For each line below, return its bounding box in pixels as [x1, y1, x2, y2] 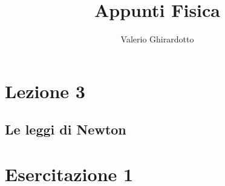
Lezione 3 [5, 78, 85, 103]
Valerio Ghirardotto [120, 33, 194, 45]
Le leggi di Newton [5, 120, 126, 139]
